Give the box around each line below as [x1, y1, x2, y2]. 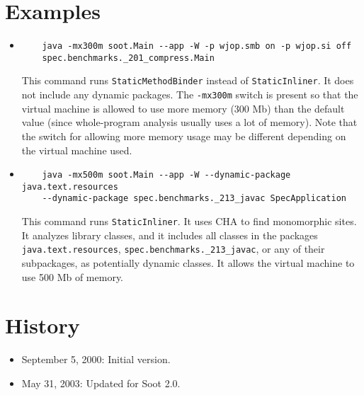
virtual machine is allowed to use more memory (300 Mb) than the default [21, 101, 345, 115]
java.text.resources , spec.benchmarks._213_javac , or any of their [21, 241, 325, 256]
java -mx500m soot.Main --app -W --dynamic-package [42, 170, 291, 181]
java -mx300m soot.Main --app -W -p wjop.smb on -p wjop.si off [42, 41, 352, 52]
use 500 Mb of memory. [21, 269, 124, 284]
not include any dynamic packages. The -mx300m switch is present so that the [21, 87, 358, 102]
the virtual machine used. [21, 142, 132, 157]
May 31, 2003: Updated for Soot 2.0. [21, 375, 181, 390]
